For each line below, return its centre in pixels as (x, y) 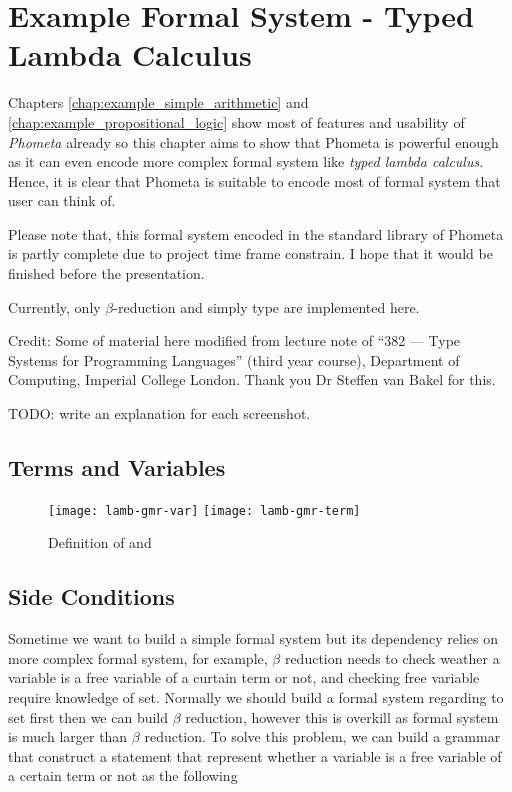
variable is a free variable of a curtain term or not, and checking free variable (244, 677)
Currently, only (54, 306)
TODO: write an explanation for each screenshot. (159, 413)
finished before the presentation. (106, 273)
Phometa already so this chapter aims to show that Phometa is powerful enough (253, 141)
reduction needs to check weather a (392, 657)
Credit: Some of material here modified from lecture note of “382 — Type (234, 340)
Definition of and (100, 542)
